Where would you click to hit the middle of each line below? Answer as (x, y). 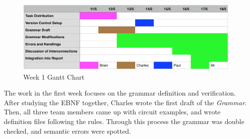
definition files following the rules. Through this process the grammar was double (124, 121)
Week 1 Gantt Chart (54, 76)
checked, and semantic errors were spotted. (68, 131)
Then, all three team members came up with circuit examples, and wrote (112, 112)
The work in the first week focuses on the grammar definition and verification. (120, 93)
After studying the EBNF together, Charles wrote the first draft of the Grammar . (125, 102)
